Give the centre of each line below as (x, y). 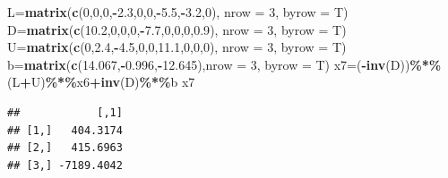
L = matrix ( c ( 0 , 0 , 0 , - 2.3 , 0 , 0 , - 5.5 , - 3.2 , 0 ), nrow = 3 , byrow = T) (178, 12)
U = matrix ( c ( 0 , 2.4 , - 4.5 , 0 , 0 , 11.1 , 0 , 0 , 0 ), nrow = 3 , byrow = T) (177, 47)
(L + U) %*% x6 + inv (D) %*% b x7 (101, 82)
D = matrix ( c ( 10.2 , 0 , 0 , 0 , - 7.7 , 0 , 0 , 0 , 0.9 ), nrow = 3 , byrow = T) (177, 29)
